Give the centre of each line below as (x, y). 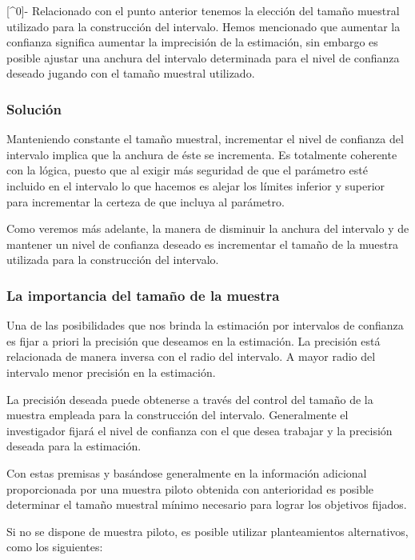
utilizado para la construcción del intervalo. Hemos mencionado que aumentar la (204, 26)
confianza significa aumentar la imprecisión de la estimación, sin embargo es (192, 42)
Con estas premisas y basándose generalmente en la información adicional (187, 472)
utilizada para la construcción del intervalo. (113, 260)
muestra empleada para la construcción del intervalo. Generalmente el (178, 415)
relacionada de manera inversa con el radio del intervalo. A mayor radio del (191, 356)
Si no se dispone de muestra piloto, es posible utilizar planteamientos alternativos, (207, 531)
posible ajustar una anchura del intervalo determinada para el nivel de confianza (203, 57)
